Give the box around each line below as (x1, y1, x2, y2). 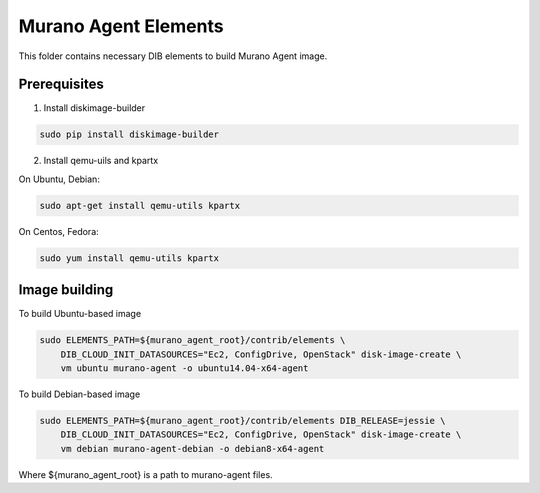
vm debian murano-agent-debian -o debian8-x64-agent (60, 443, 325, 454)
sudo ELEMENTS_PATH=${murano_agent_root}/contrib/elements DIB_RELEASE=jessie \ (39, 415, 446, 426)
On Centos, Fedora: (18, 225, 99, 237)
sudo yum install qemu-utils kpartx (39, 252, 220, 264)
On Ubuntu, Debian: (18, 173, 100, 185)
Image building (18, 281, 114, 299)
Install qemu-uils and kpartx (43, 155, 159, 167)
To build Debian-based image (18, 388, 141, 400)
